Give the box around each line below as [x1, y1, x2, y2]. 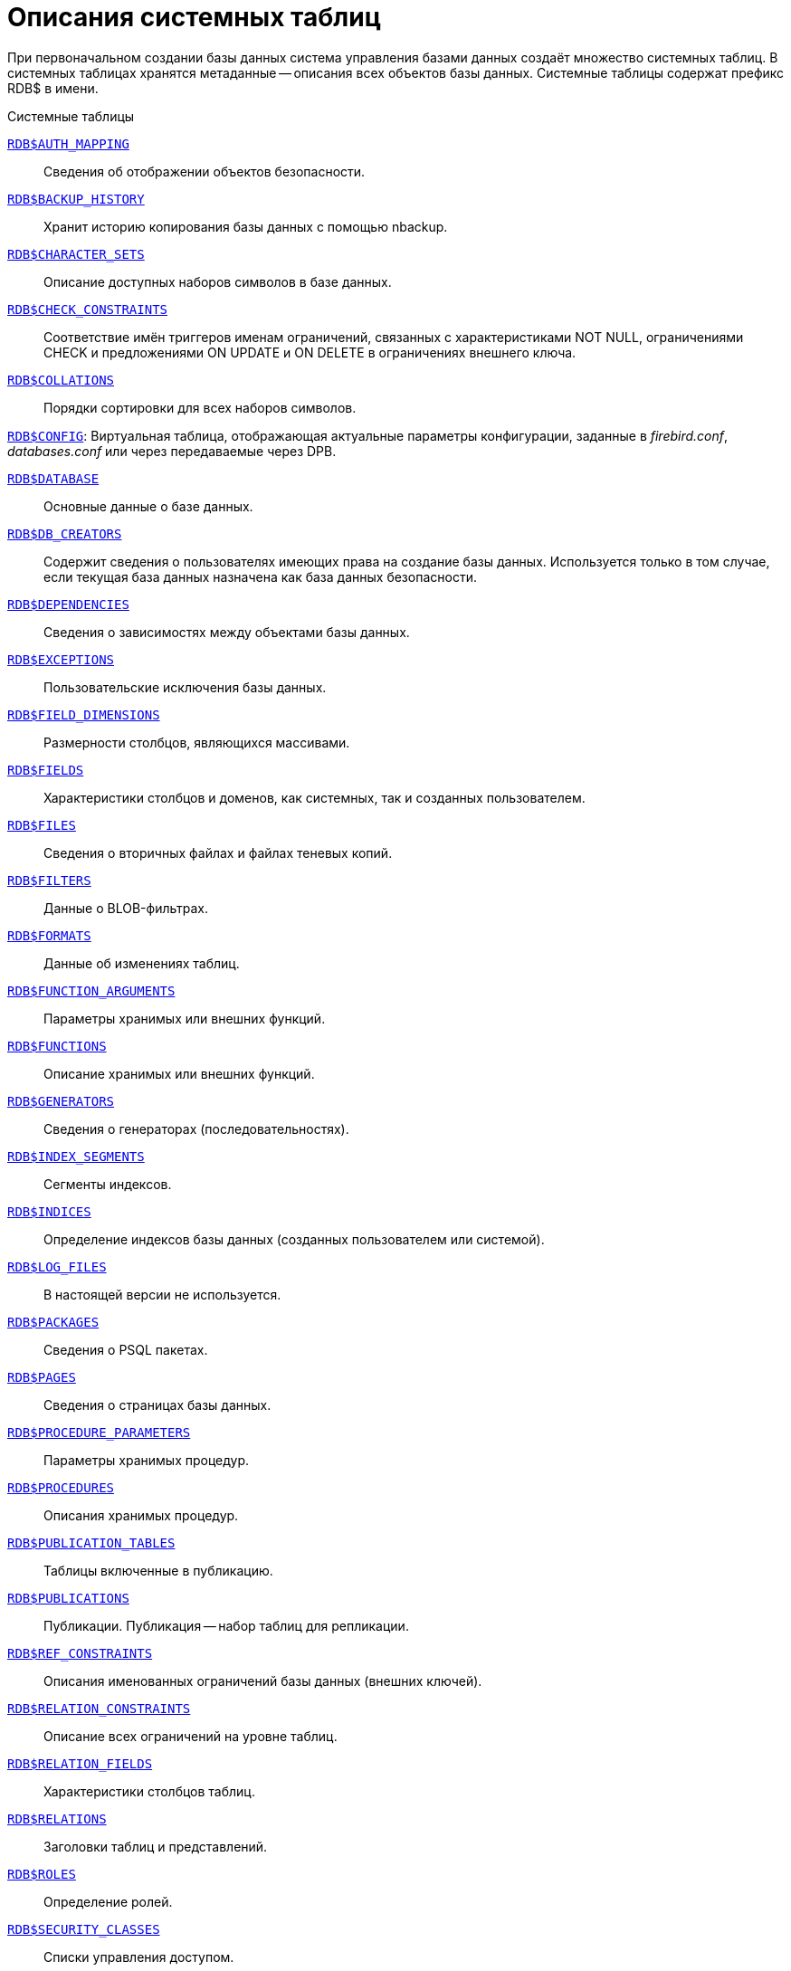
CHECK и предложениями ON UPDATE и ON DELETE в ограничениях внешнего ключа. [43, 344, 577, 360]
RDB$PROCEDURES [7, 1480, 115, 1495]
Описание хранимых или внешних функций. [43, 1065, 315, 1081]
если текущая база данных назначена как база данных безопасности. [43, 568, 477, 585]
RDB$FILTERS [7, 872, 91, 888]
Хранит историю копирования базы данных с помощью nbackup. [43, 218, 448, 234]
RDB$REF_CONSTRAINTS [7, 1645, 153, 1661]
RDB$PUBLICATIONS [7, 1590, 129, 1605]
